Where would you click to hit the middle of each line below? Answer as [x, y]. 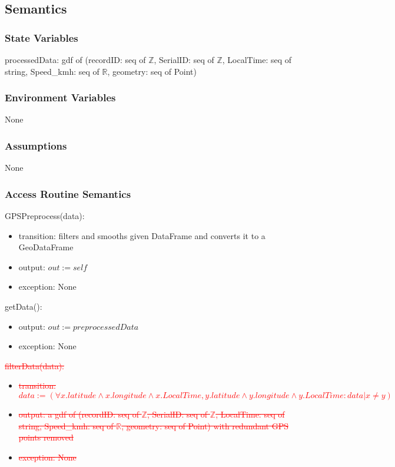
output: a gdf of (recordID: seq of [79, 414]
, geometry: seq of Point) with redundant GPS [205, 425]
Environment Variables [60, 97]
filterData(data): [34, 365]
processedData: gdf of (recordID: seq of [75, 59]
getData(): [24, 306]
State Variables [42, 37]
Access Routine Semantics [68, 193]
